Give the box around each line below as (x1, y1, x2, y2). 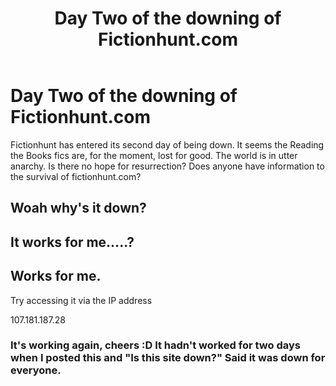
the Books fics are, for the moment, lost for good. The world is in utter (10, 149, 298, 161)
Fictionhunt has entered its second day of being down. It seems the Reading (10, 138, 325, 151)
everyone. (10, 363, 62, 377)
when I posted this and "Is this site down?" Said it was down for (10, 351, 326, 365)
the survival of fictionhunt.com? (10, 170, 142, 182)
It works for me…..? (10, 233, 135, 251)
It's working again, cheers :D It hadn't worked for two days (10, 338, 301, 352)
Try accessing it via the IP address (10, 294, 153, 306)
